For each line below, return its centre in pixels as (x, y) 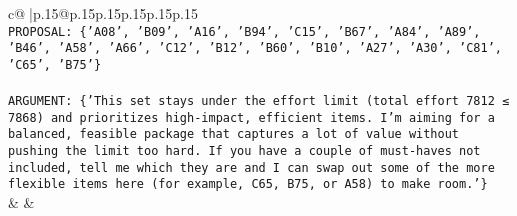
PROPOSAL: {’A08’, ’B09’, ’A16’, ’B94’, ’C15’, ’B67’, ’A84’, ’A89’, (244, 31)
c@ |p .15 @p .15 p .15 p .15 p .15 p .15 (103, 13)
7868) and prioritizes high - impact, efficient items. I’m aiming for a (251, 117)
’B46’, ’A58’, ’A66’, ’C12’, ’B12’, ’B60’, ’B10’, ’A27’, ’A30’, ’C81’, (255, 48)
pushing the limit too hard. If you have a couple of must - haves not (244, 151)
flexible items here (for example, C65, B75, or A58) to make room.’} (248, 184)
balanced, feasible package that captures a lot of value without (234, 134)
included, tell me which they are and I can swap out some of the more (251, 167)
